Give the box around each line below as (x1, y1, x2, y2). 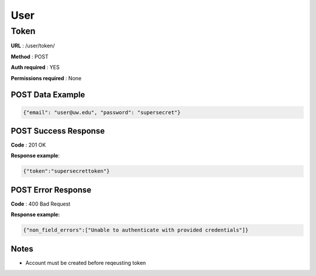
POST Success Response (11, 126, 105, 136)
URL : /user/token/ (11, 42, 55, 49)
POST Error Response (11, 185, 92, 195)
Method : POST (11, 53, 49, 60)
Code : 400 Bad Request (11, 200, 71, 207)
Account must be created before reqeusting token (25, 259, 146, 266)
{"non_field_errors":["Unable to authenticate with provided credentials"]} (23, 227, 249, 234)
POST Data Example (11, 90, 85, 100)
